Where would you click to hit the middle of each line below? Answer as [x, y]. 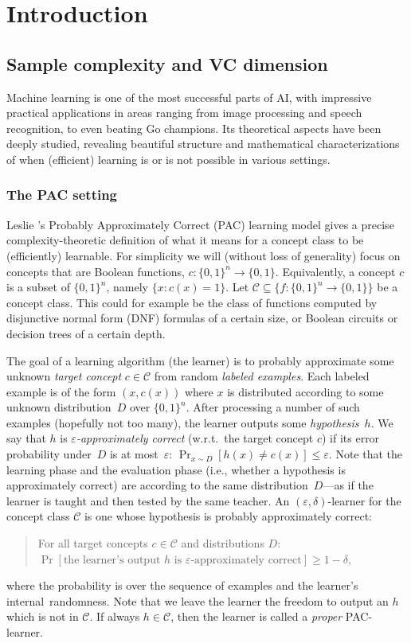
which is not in [43, 616]
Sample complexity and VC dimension [167, 63]
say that [26, 438]
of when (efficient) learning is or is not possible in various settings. [168, 159]
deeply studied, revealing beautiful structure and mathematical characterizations [203, 144]
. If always [115, 616]
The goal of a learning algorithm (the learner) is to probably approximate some [200, 360]
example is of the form [61, 391]
